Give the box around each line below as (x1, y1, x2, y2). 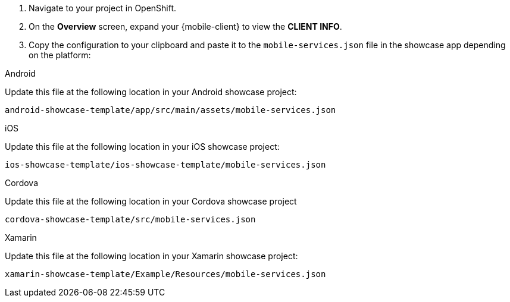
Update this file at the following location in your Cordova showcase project (5, 196, 297, 206)
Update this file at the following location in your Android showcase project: (5, 87, 297, 97)
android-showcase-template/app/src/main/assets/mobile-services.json (5, 105, 336, 115)
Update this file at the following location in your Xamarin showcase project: (5, 251, 298, 261)
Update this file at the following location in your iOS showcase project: (5, 141, 280, 152)
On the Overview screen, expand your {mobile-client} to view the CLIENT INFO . (29, 21, 342, 32)
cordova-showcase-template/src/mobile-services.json (5, 215, 256, 224)
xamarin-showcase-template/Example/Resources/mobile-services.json (5, 269, 326, 279)
